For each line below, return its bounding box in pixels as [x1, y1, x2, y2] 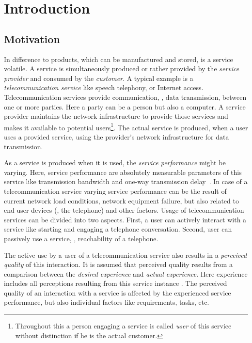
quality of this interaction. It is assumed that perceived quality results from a [4, 259, 233, 269]
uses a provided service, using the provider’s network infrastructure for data [4, 131, 229, 141]
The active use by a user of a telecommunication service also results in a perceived [4, 249, 247, 260]
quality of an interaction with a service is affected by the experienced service [4, 287, 231, 297]
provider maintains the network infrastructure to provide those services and [4, 111, 228, 121]
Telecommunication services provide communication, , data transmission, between [4, 92, 247, 102]
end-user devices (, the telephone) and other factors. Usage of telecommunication [4, 205, 244, 215]
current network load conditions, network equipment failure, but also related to [4, 195, 239, 205]
